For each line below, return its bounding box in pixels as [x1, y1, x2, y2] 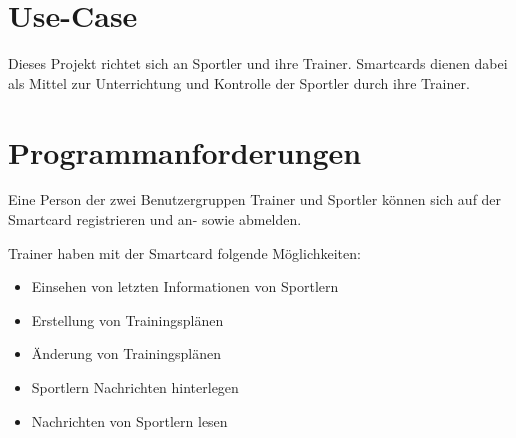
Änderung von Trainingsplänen [31, 343, 222, 364]
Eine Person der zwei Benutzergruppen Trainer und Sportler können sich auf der [8, 189, 502, 210]
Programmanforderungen [8, 131, 362, 172]
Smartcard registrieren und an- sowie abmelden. [8, 209, 302, 230]
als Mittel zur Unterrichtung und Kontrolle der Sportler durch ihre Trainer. [8, 72, 470, 93]
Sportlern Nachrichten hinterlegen [31, 377, 239, 397]
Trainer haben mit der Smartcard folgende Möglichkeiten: [8, 242, 361, 263]
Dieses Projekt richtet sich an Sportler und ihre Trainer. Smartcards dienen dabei [8, 53, 508, 74]
